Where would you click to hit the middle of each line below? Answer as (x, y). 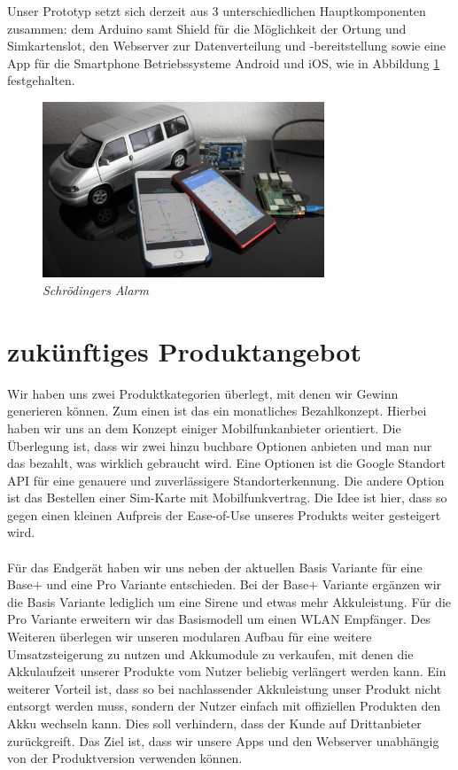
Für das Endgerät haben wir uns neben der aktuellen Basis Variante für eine (215, 567)
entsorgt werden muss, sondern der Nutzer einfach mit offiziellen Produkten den (224, 706)
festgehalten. (41, 80)
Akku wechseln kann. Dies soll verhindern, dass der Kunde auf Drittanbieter (214, 723)
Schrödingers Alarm (96, 290)
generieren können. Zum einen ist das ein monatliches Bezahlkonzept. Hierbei (217, 411)
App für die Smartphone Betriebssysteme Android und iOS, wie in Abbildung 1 (224, 62)
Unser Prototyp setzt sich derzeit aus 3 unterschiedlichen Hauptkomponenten (217, 11)
